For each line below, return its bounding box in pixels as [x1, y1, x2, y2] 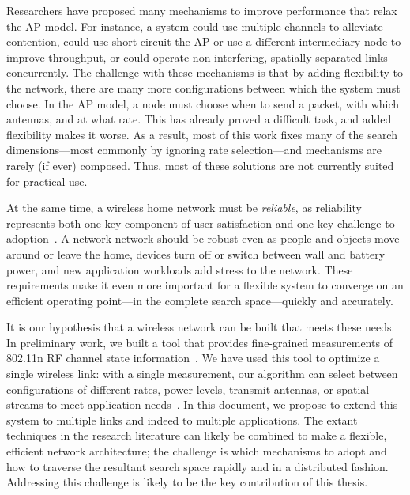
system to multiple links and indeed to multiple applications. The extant [6, 411, 358, 428]
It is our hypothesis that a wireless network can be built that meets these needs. [6, 319, 395, 335]
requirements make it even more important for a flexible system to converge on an [6, 277, 404, 293]
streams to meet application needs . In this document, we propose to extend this [6, 396, 398, 413]
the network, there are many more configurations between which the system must [6, 79, 401, 96]
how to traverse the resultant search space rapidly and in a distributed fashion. [6, 458, 389, 474]
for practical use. [6, 172, 88, 189]
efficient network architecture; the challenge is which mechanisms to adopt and [6, 443, 387, 459]
